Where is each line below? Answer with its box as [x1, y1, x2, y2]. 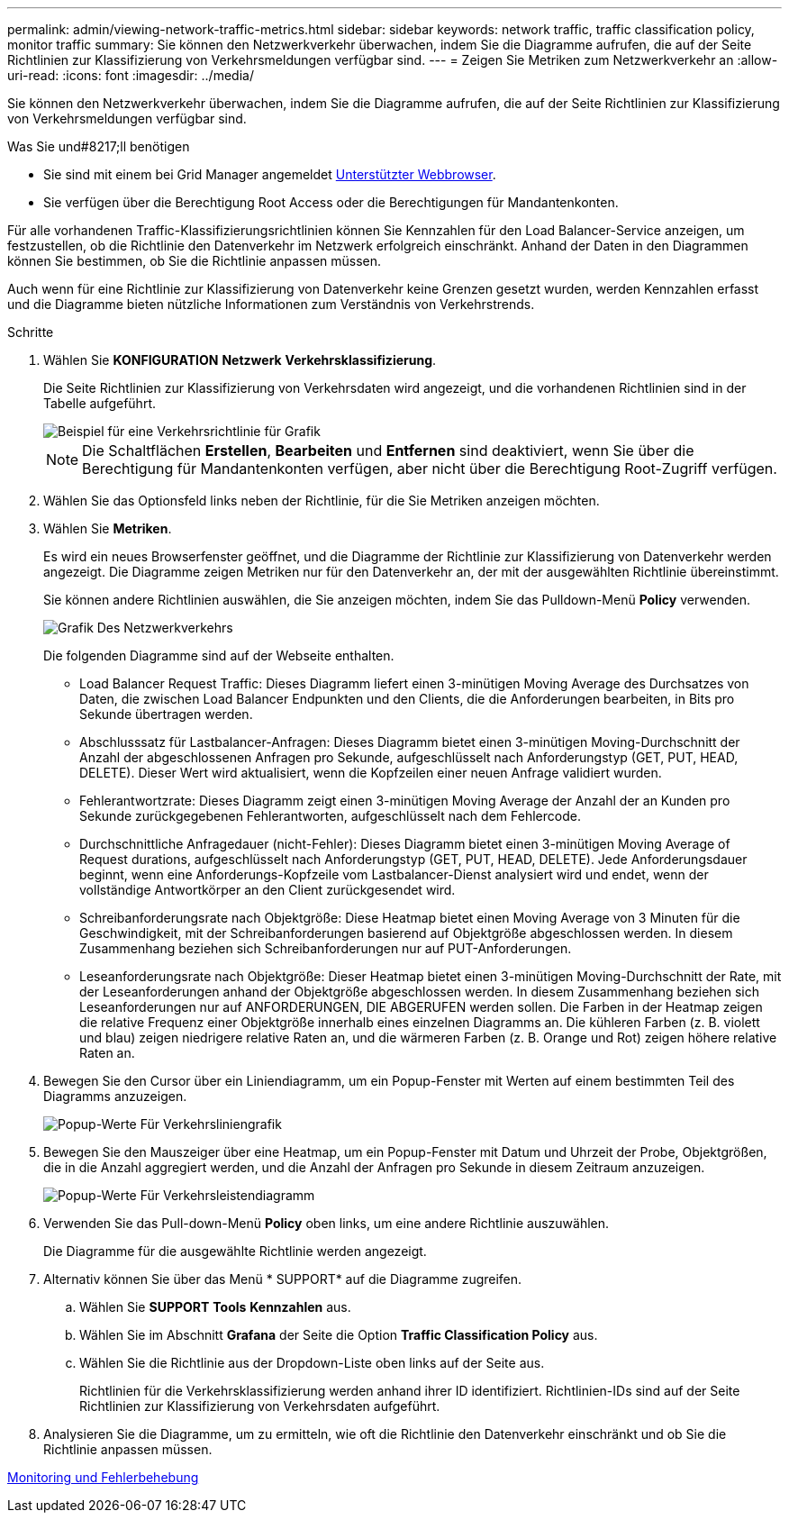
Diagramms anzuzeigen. [43, 1088, 187, 1104]
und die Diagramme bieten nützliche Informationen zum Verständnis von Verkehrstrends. [7, 296, 535, 312]
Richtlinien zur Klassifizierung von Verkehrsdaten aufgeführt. [79, 1398, 440, 1414]
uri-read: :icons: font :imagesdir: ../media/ [7, 68, 254, 83]
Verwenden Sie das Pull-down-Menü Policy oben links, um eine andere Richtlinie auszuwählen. [43, 1215, 610, 1231]
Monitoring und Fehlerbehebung [7, 1470, 199, 1485]
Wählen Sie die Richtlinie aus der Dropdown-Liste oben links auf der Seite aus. [79, 1355, 545, 1370]
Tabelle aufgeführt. [43, 396, 156, 411]
